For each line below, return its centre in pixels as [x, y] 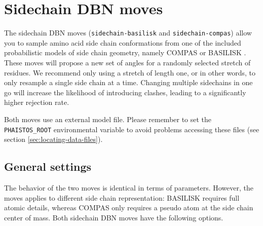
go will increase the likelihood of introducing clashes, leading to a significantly [125, 92]
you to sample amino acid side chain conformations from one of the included [123, 42]
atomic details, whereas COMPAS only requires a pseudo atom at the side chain [129, 208]
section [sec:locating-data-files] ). [53, 139]
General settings [48, 166]
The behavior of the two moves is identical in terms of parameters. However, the [129, 187]
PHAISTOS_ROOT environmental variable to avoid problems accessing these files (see [132, 129]
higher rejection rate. [37, 102]
